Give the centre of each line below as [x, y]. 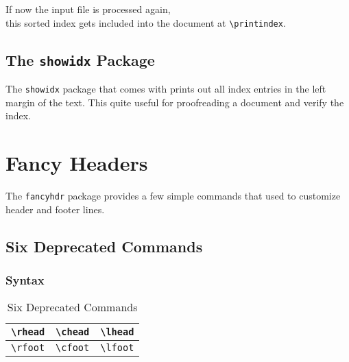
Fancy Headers [77, 163]
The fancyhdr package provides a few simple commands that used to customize [173, 195]
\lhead [117, 332]
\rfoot [28, 348]
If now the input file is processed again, [88, 9]
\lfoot [117, 348]
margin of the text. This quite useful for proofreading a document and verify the [175, 102]
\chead [73, 332]
